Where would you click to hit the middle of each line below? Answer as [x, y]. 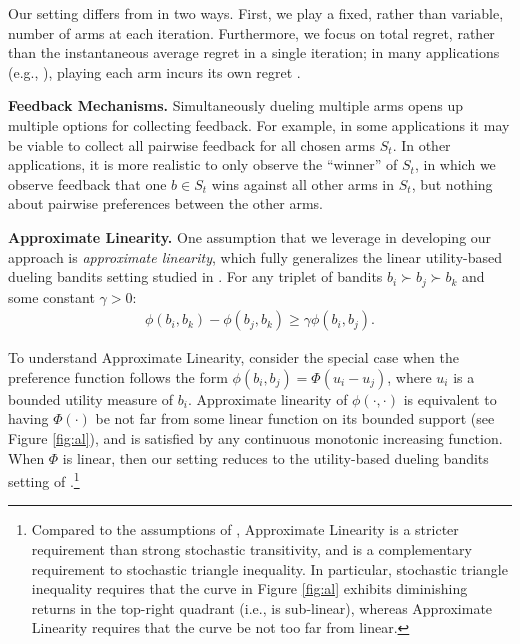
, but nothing [452, 183]
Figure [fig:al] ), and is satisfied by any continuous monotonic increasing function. [255, 437]
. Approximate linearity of [267, 398]
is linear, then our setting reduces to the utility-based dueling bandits [275, 457]
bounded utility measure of [91, 398]
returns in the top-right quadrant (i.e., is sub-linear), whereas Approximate [262, 607]
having [28, 418]
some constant [51, 296]
